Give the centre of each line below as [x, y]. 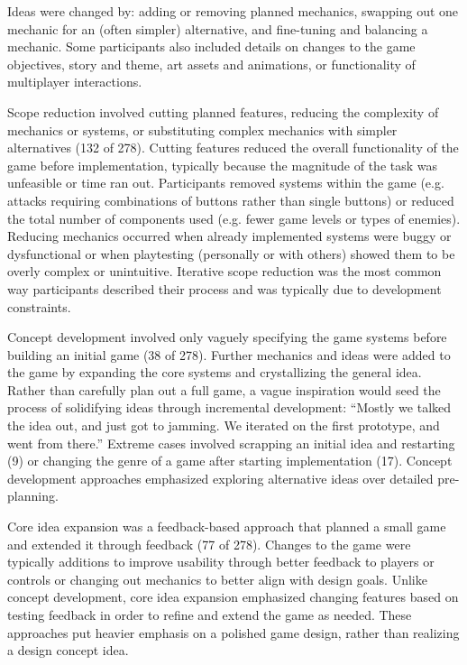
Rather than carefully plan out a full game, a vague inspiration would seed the [224, 389]
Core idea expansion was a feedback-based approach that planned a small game [227, 526]
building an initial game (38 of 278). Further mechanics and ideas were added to [229, 354]
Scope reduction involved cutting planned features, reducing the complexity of [223, 111]
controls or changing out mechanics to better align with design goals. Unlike [217, 579]
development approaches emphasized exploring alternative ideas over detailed [220, 478]
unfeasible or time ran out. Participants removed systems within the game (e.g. [226, 183]
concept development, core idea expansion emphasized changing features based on [233, 597]
